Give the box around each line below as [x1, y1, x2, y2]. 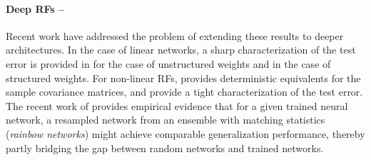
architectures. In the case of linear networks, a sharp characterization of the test [6, 42, 356, 57]
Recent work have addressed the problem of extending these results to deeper [6, 28, 344, 43]
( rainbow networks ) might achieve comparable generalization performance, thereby [6, 126, 365, 141]
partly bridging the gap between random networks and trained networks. [6, 140, 324, 155]
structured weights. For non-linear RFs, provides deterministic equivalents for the [6, 70, 361, 85]
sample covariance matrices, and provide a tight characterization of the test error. [6, 84, 363, 99]
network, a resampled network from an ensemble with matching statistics [6, 112, 325, 127]
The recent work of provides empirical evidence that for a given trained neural [6, 98, 348, 113]
